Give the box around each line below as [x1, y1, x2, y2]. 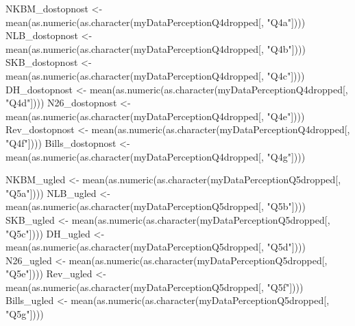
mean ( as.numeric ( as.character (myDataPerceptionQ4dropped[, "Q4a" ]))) [5, 14, 306, 29]
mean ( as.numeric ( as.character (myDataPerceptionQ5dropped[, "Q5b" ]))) [5, 199, 306, 213]
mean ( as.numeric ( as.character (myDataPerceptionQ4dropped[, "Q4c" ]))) [5, 68, 305, 82]
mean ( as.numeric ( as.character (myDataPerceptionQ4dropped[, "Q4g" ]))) [5, 149, 306, 163]
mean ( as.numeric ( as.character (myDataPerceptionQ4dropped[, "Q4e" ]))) [5, 108, 305, 123]
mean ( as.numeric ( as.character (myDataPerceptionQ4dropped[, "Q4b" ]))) [5, 41, 306, 56]
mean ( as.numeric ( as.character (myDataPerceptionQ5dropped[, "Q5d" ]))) [5, 240, 306, 254]
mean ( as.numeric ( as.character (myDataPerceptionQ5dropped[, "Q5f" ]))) [5, 279, 304, 294]
